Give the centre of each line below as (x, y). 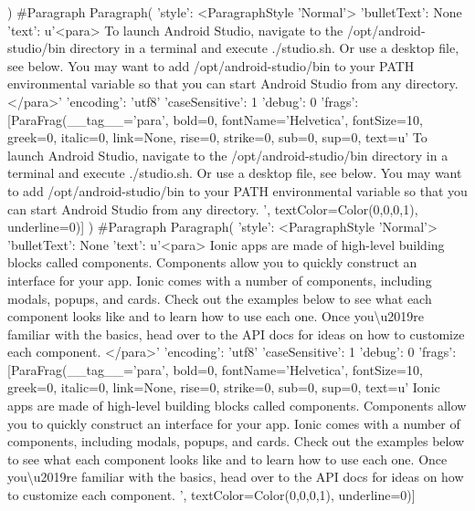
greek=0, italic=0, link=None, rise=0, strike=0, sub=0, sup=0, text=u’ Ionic (224, 387)
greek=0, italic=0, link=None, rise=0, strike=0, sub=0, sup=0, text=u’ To (217, 137)
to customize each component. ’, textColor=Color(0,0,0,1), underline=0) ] (211, 495)
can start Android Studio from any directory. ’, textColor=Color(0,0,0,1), (213, 209)
